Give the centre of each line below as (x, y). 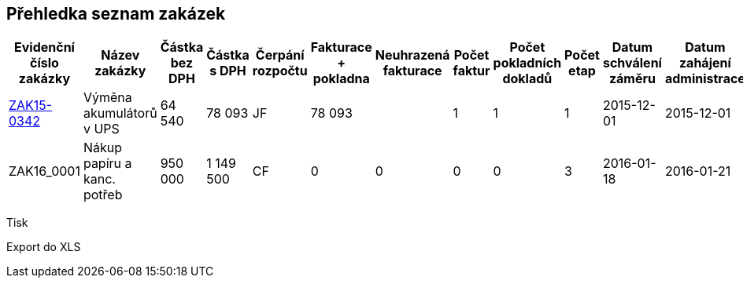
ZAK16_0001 (44, 171)
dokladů (527, 79)
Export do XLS (44, 247)
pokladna (341, 79)
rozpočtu (280, 71)
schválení (632, 63)
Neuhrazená (412, 55)
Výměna (107, 98)
